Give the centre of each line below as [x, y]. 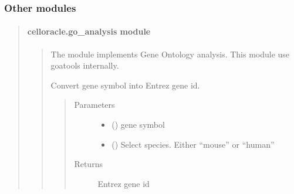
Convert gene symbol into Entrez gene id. [125, 85]
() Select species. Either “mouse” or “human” [193, 144]
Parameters [94, 105]
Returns [88, 164]
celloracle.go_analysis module [89, 31]
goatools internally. [85, 65]
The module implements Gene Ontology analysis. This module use [170, 54]
